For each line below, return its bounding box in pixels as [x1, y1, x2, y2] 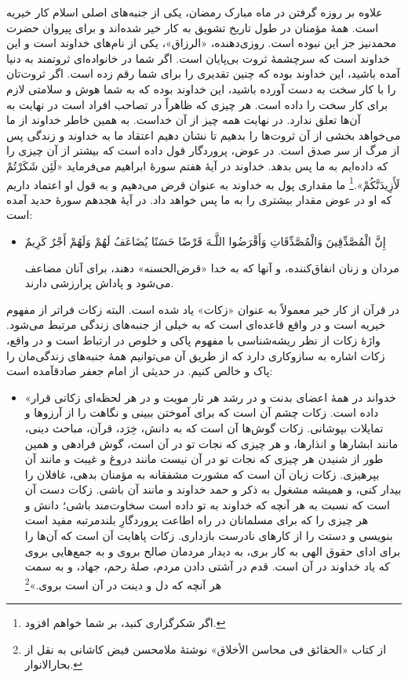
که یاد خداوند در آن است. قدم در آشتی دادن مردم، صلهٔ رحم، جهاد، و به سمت [24, 558, 390, 574]
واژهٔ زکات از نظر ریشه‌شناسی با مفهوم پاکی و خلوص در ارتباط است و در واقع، [6, 331, 381, 348]
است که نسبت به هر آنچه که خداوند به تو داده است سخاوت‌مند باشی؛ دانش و [24, 496, 390, 512]
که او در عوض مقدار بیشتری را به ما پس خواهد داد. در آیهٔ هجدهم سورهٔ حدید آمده [6, 191, 392, 207]
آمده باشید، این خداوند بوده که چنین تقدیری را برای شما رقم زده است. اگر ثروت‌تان [6, 65, 400, 82]
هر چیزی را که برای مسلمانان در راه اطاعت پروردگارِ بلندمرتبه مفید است [24, 512, 369, 528]
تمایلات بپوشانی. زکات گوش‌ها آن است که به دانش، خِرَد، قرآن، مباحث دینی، [24, 419, 384, 436]
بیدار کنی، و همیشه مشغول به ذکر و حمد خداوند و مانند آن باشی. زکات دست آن [24, 481, 402, 498]
